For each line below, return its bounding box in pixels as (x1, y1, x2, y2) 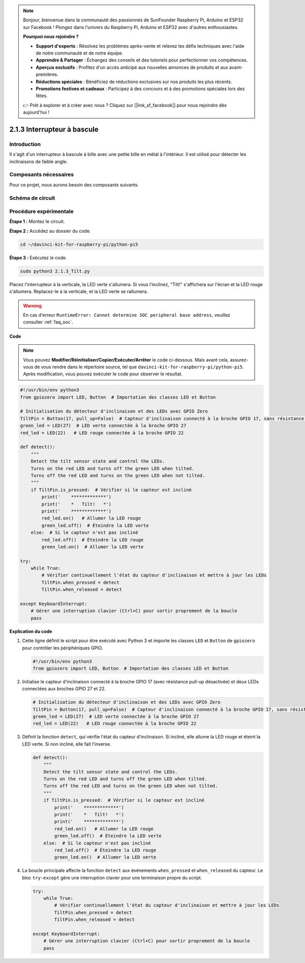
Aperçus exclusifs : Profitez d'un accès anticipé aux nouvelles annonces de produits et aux (36, 64, 228, 70)
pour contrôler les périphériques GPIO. (22, 645, 103, 651)
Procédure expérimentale (9, 208, 74, 215)
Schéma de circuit (9, 194, 55, 201)
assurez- (229, 356, 249, 363)
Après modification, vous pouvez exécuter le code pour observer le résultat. (23, 371, 183, 377)
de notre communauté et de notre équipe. (36, 50, 124, 56)
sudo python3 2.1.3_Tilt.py (20, 268, 90, 274)
